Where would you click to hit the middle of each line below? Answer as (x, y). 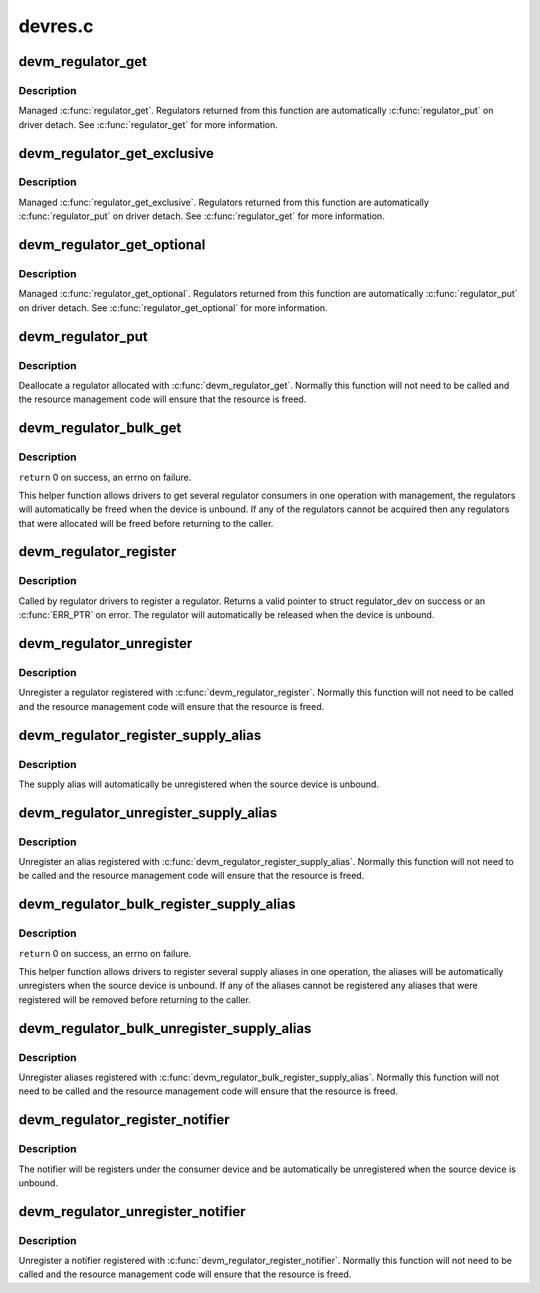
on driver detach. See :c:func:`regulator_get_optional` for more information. (173, 307)
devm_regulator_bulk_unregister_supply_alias (165, 1028)
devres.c (56, 26)
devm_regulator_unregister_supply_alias (148, 812)
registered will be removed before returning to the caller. (135, 999)
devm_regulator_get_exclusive (116, 153)
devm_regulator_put (83, 336)
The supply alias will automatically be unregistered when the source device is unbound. (199, 784)
